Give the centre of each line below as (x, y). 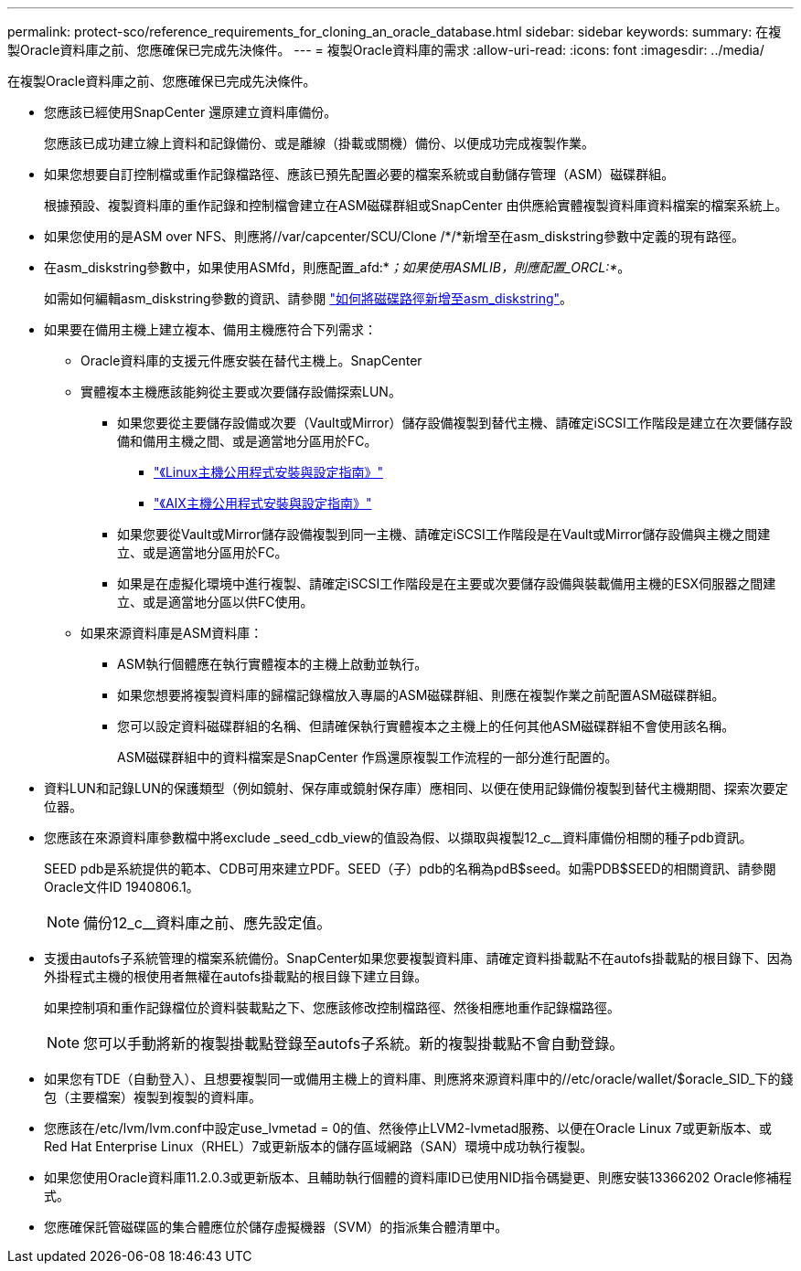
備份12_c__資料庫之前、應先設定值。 (208, 923)
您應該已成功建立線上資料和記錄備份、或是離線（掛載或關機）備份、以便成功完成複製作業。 (319, 143)
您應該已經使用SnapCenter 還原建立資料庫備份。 (191, 112)
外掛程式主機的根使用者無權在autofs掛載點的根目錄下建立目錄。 (236, 976)
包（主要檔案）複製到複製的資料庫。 (153, 1097)
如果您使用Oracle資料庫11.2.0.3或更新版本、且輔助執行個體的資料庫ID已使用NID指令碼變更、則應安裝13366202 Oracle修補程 (418, 1177)
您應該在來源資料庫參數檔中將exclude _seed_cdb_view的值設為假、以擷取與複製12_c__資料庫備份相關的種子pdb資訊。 (398, 837)
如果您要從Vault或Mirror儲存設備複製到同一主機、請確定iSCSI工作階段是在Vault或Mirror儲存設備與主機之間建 (444, 534)
